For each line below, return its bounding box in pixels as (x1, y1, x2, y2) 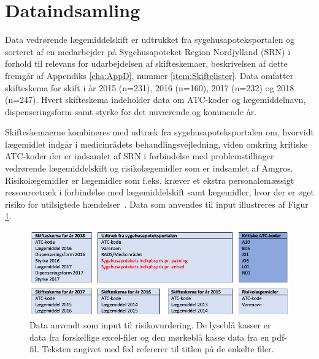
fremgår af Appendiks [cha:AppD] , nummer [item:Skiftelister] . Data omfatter (5, 69, 294, 81)
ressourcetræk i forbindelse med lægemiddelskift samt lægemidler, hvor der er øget (5, 186, 314, 198)
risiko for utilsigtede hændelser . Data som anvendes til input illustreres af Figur (5, 197, 309, 210)
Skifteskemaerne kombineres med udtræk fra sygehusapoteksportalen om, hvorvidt (5, 126, 314, 138)
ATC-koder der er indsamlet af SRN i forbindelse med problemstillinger (5, 149, 274, 162)
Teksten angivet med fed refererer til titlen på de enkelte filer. (42, 342, 274, 355)
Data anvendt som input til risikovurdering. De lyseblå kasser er (29, 319, 271, 331)
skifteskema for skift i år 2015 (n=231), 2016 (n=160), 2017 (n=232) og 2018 (5, 81, 294, 94)
